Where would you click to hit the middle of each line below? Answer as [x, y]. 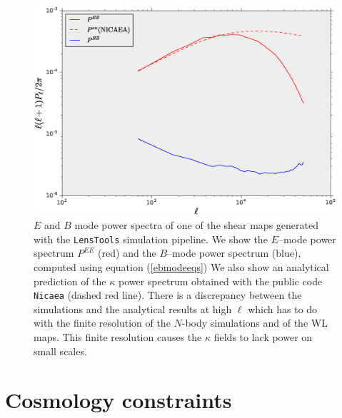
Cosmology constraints [119, 400]
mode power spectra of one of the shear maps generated [196, 225]
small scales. [60, 351]
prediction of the [70, 281]
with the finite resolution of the [102, 323]
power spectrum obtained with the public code [220, 281]
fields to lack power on [263, 337]
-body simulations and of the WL [255, 323]
